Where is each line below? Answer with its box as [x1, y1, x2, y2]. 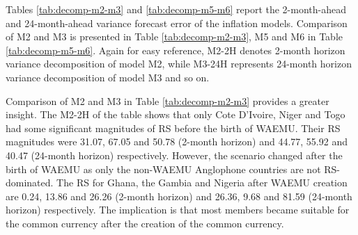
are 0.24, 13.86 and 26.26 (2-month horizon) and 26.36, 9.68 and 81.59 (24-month [6, 188, 352, 203]
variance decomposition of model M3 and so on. [6, 70, 210, 84]
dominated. [6, 175, 54, 190]
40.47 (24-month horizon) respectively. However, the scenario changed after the [6, 147, 343, 162]
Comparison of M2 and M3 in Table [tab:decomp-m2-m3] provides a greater [6, 93, 329, 108]
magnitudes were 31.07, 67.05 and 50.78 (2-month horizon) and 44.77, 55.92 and [6, 134, 348, 149]
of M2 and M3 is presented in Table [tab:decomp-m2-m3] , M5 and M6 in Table [6, 29, 343, 44]
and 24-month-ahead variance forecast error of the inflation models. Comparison [6, 15, 348, 30]
